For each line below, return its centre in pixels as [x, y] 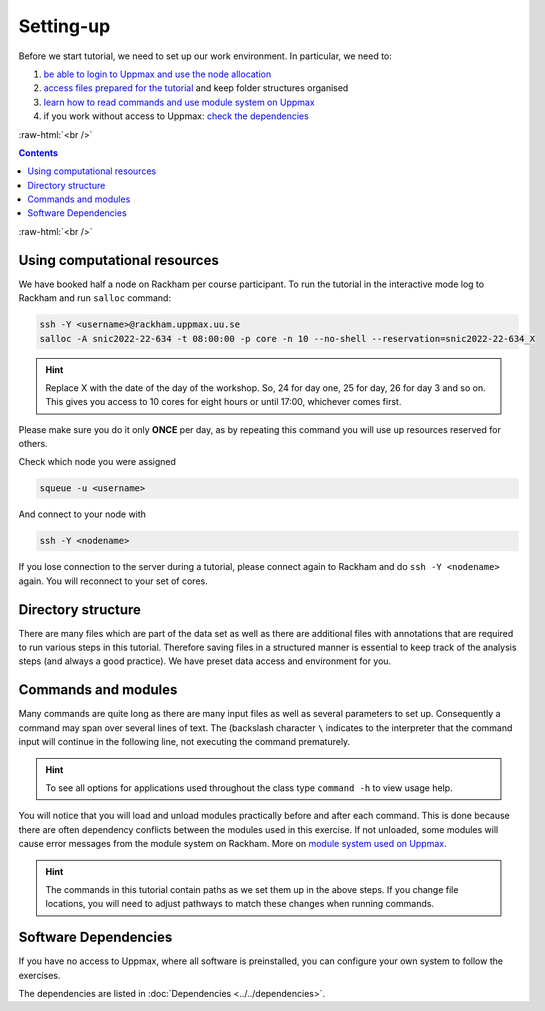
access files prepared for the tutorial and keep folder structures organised [196, 88]
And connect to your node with [82, 514]
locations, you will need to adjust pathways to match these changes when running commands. [240, 904]
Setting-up [64, 26]
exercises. [39, 975]
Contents [38, 152]
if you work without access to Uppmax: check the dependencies [176, 116]
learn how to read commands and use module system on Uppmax [179, 102]
